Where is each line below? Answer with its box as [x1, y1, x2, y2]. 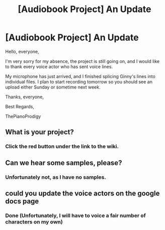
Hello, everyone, [5, 48, 39, 54]
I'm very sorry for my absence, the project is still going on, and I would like [5, 58, 160, 64]
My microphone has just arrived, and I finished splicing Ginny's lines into [5, 73, 156, 79]
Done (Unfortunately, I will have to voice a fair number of [5, 212, 146, 219]
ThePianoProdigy [5, 113, 41, 119]
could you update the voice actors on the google [5, 189, 160, 197]
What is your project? [5, 128, 74, 136]
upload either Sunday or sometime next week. [5, 84, 101, 90]
